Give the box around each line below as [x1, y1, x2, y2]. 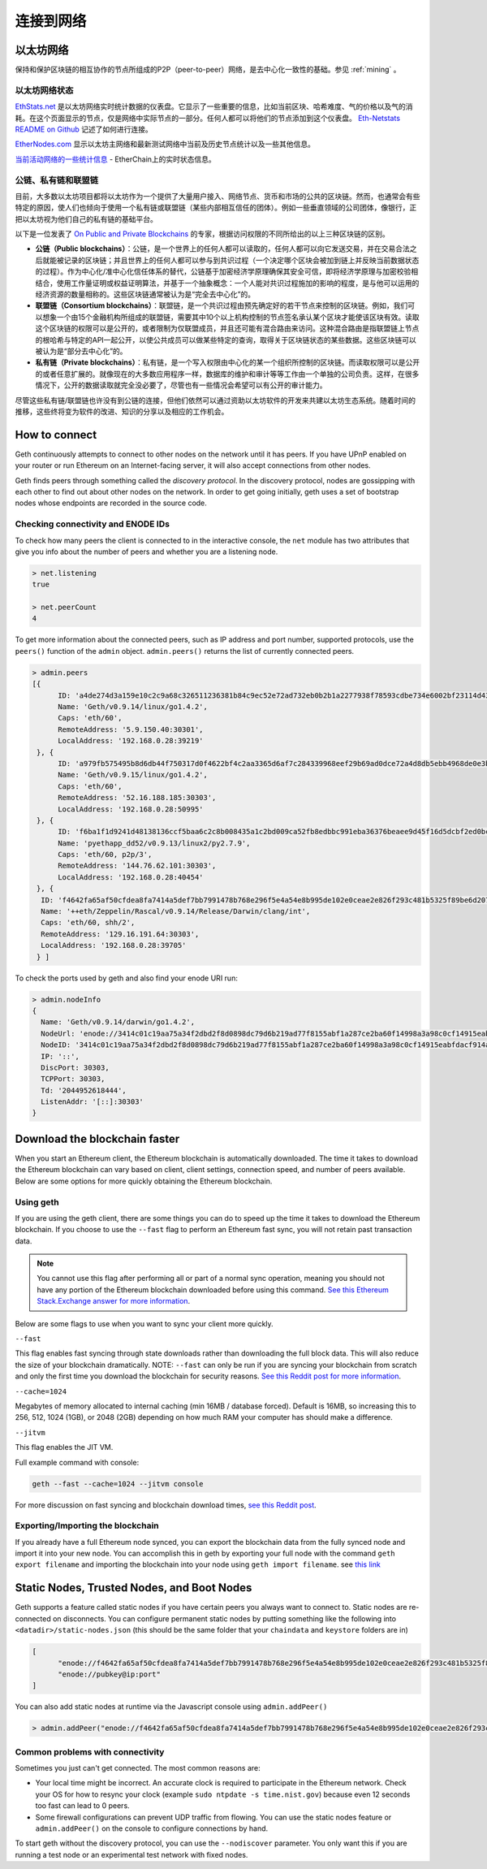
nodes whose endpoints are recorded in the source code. [15, 498, 207, 508]
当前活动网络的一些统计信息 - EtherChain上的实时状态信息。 [15, 154, 217, 164]
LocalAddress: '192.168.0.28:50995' [58, 804, 204, 814]
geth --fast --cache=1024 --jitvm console [32, 1479, 204, 1488]
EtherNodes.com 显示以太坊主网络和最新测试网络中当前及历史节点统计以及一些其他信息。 [15, 139, 316, 149]
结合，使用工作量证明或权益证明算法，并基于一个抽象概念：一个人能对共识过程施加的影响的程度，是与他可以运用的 [35, 278, 420, 288]
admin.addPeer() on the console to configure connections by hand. [35, 1824, 269, 1833]
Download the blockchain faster [15, 1131, 180, 1145]
